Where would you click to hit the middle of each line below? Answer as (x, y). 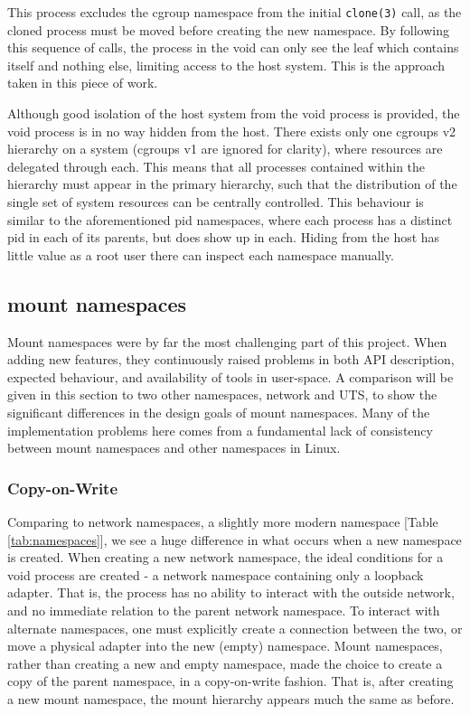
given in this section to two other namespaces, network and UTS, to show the (222, 395)
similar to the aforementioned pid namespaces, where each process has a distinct (230, 219)
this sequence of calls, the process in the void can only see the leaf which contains (233, 47)
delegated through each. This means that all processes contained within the (216, 166)
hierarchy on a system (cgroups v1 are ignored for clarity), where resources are (225, 149)
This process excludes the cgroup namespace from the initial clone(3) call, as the (235, 12)
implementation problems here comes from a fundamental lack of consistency (220, 430)
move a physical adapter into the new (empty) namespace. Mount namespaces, (225, 646)
